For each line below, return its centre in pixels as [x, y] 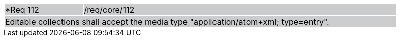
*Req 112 [22, 10]
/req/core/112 [109, 10]
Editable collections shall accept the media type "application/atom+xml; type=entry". [167, 22]
